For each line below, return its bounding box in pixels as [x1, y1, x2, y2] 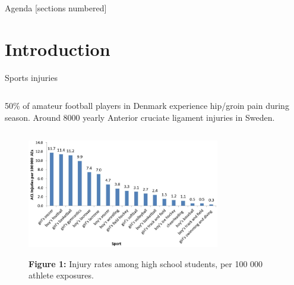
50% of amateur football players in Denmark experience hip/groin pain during [5, 99, 289, 112]
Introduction [5, 36, 110, 61]
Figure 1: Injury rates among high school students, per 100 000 [29, 257, 263, 270]
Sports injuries [5, 71, 58, 83]
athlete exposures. [29, 269, 94, 281]
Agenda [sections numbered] [5, 2, 107, 14]
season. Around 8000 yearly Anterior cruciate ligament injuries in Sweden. [5, 111, 275, 123]
